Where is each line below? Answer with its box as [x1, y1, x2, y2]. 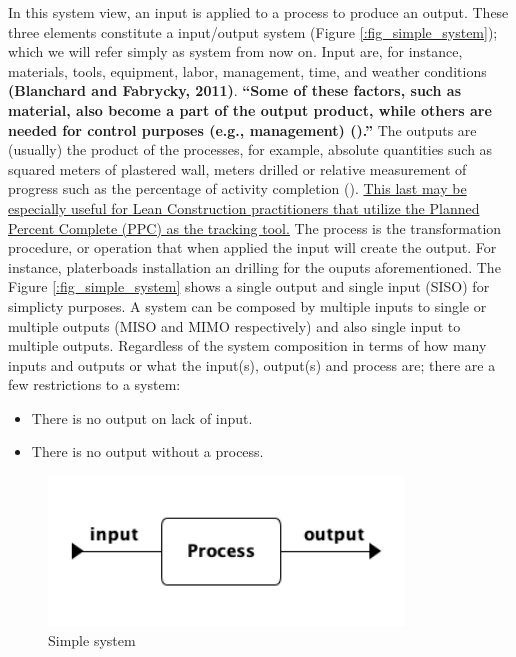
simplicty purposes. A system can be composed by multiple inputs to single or [8, 295, 487, 316]
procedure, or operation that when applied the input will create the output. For [8, 237, 497, 258]
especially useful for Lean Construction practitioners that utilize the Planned [8, 197, 480, 218]
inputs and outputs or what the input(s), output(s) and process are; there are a [8, 354, 496, 375]
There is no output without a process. [31, 441, 264, 462]
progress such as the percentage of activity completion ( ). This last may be [8, 178, 467, 199]
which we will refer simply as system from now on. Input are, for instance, [8, 41, 463, 62]
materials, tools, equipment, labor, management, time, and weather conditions [8, 60, 487, 81]
